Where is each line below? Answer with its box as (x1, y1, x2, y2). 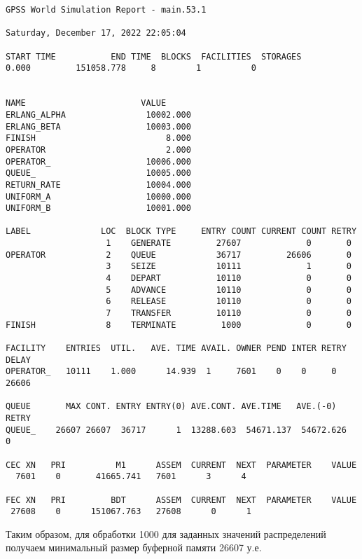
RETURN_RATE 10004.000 (6, 179, 191, 190)
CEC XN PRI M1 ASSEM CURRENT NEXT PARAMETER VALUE (6, 460, 357, 470)
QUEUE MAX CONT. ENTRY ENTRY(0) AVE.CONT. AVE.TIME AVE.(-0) (6, 401, 337, 412)
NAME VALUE (6, 98, 167, 109)
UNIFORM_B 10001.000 (6, 203, 191, 214)
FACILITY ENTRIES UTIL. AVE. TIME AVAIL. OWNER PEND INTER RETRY (6, 343, 347, 354)
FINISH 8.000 (6, 133, 191, 144)
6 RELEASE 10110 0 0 (106, 296, 351, 307)
